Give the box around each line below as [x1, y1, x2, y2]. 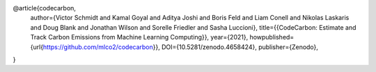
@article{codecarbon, [13, 4, 77, 12]
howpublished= [249, 33, 295, 42]
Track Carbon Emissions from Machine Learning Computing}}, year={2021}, [30, 33, 249, 42]
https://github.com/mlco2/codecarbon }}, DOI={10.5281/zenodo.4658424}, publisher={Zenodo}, [42, 42, 318, 51]
